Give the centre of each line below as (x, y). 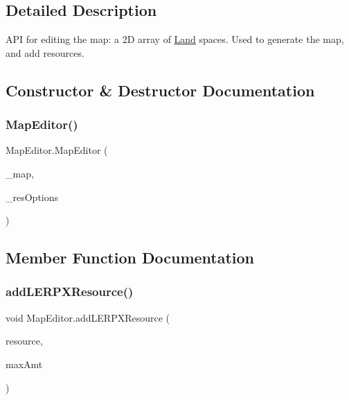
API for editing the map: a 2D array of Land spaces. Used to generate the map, (175, 39)
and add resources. (45, 52)
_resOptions (32, 197)
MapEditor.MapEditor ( (57, 150)
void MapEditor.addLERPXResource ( (88, 317)
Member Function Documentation (130, 258)
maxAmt (24, 364)
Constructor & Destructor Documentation (160, 90)
